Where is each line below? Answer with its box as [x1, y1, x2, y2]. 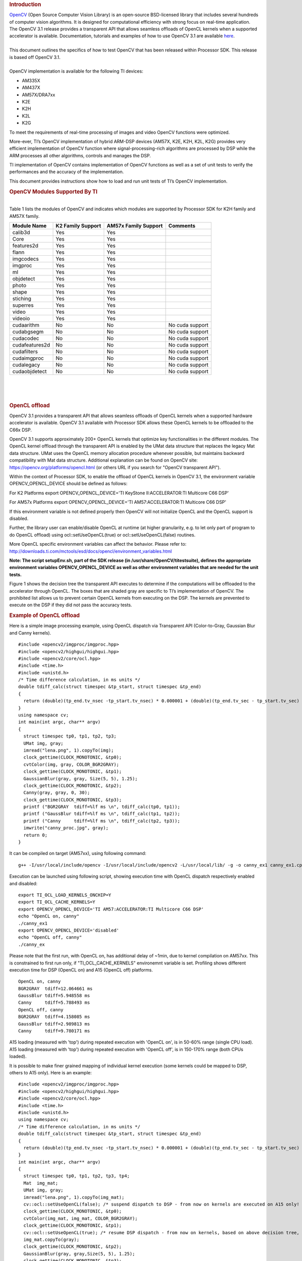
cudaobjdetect [12, 368, 47, 375]
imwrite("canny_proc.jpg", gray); [23, 825, 109, 831]
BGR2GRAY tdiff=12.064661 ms [18, 986, 93, 991]
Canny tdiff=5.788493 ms [18, 1000, 90, 1006]
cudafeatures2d [12, 341, 50, 349]
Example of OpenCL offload [9, 612, 80, 619]
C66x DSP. [9, 427, 32, 433]
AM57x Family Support [106, 222, 163, 230]
